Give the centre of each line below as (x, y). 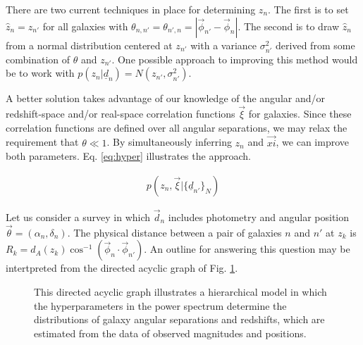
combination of (38, 59)
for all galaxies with (85, 26)
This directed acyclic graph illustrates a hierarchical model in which (180, 291)
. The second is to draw (289, 26)
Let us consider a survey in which (78, 217)
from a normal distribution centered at (89, 45)
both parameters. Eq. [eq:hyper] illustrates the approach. (128, 156)
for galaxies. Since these (300, 114)
